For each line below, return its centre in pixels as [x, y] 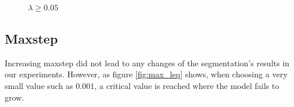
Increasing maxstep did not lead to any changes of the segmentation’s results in [147, 63]
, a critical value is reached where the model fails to [187, 85]
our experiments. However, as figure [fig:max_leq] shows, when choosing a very [146, 74]
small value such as [39, 85]
